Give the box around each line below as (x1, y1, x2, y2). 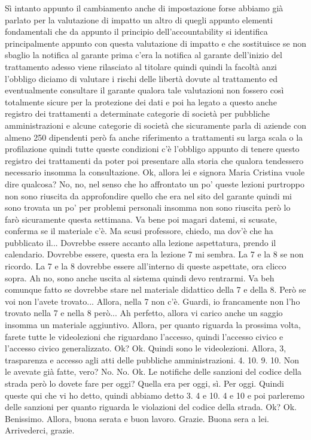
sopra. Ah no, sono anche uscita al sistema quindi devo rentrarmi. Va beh (5, 271, 275, 284)
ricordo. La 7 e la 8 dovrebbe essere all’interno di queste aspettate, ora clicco (5, 260, 286, 272)
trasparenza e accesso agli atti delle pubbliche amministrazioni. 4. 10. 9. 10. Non (5, 353, 299, 366)
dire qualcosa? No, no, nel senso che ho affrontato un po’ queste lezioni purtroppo (5, 177, 304, 190)
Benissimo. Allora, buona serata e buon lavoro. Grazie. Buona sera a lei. (5, 412, 269, 424)
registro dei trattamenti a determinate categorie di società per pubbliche (5, 107, 270, 120)
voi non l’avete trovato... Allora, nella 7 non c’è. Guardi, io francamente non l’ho (5, 295, 300, 307)
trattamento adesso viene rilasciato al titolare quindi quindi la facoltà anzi (5, 60, 277, 72)
